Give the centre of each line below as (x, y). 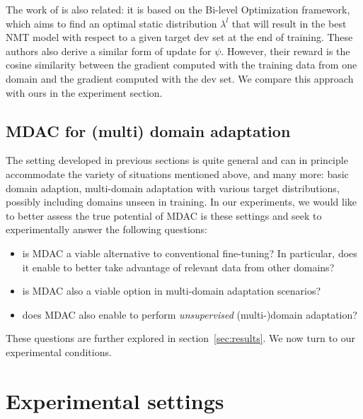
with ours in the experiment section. (84, 92)
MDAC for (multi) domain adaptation (148, 130)
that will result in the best (289, 23)
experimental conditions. (59, 352)
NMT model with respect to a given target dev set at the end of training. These (179, 37)
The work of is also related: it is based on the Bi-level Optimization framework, (178, 9)
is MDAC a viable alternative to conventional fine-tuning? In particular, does (190, 253)
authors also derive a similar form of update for (109, 51)
